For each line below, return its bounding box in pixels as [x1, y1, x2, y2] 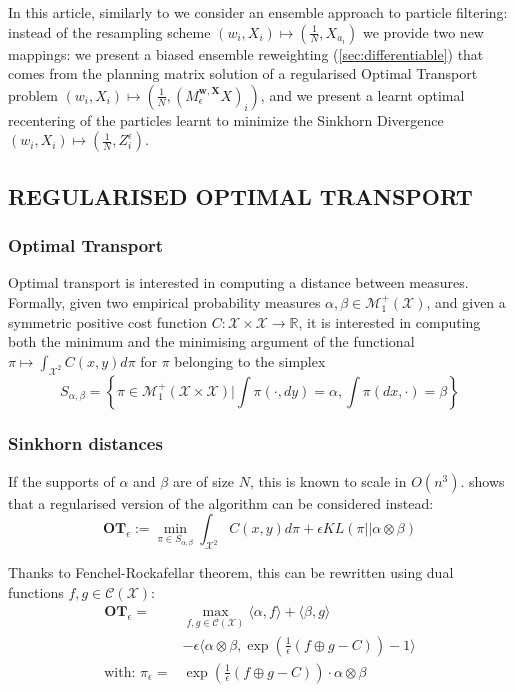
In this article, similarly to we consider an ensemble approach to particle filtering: [8, 2, 508, 22]
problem [8, 84, 58, 105]
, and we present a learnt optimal [260, 84, 465, 105]
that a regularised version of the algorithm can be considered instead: [8, 492, 434, 513]
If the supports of [8, 470, 115, 491]
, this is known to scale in [249, 470, 407, 491]
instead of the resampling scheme [8, 21, 211, 42]
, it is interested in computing [298, 311, 481, 332]
